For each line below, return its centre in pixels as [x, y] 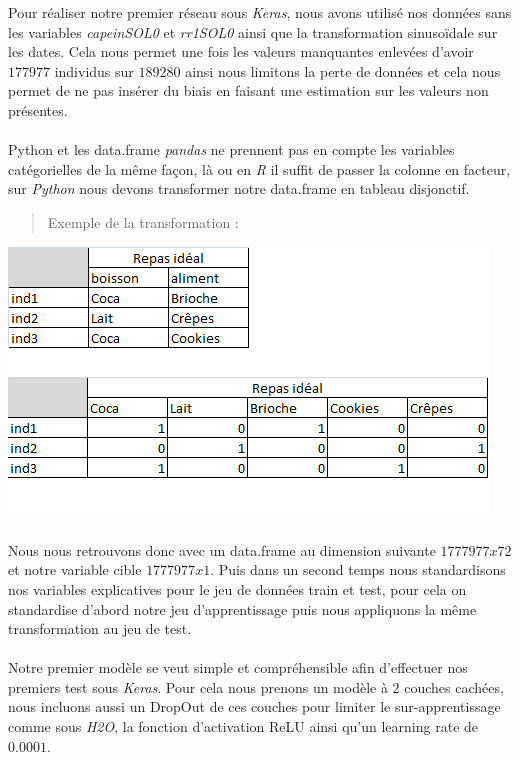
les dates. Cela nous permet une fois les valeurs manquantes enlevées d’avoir [241, 51]
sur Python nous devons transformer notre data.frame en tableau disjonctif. [239, 188]
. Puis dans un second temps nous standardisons [358, 569]
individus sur [94, 70]
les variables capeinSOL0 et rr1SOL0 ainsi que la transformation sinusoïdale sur [253, 31]
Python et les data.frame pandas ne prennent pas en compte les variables [231, 149]
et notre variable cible [75, 569]
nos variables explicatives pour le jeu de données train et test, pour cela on [237, 588]
